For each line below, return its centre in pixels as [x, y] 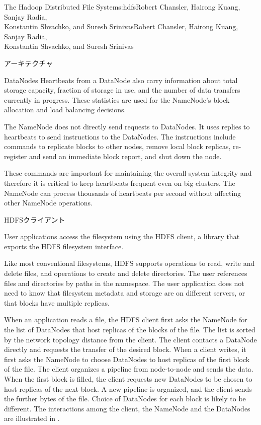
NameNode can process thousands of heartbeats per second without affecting [123, 193]
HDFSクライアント [35, 219]
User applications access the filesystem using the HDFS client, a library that [122, 236]
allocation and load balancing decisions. [65, 110]
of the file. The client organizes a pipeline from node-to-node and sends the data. [129, 369]
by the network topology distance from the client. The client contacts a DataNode [130, 339]
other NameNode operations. [48, 203]
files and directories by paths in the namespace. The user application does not [124, 283]
